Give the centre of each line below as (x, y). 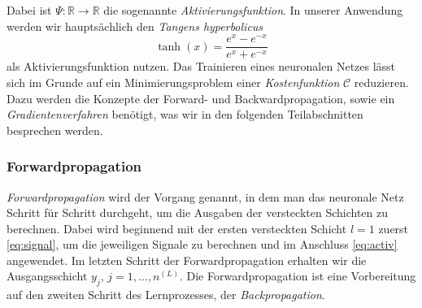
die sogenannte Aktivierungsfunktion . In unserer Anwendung (253, 10)
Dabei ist (29, 10)
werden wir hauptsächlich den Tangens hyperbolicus (135, 26)
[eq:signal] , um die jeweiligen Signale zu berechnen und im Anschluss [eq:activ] (202, 244)
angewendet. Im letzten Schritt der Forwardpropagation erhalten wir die (187, 260)
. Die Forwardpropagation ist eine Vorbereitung (298, 276)
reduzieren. (381, 82)
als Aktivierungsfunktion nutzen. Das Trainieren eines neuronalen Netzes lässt (201, 66)
